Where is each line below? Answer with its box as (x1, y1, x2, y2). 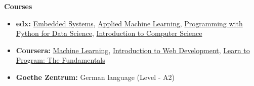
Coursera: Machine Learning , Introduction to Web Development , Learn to (16, 45, 250, 55)
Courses (4, 1, 32, 11)
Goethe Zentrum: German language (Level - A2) (16, 71, 175, 82)
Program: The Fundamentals (16, 55, 105, 65)
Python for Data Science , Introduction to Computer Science (16, 28, 202, 38)
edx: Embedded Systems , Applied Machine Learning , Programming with (16, 18, 243, 28)
